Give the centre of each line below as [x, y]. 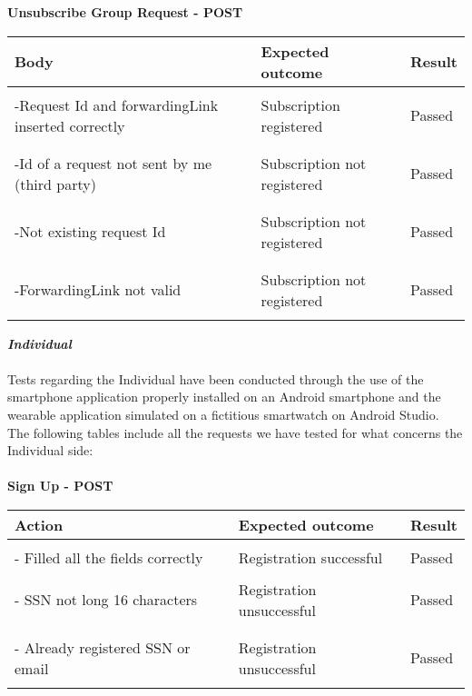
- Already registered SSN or [103, 647]
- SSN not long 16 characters [106, 600]
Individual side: [50, 450]
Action [39, 524]
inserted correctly [70, 125]
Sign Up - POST [60, 486]
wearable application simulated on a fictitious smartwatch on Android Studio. [223, 414]
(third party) [55, 184]
